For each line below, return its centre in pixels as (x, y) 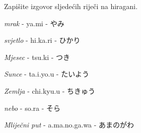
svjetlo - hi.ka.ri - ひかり (42, 40)
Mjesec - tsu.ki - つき (37, 57)
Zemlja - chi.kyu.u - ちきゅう (50, 90)
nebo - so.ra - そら (32, 108)
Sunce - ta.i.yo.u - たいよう (47, 74)
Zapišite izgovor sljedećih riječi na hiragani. (71, 6)
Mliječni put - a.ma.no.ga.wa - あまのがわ (69, 125)
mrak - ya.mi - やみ (34, 23)
